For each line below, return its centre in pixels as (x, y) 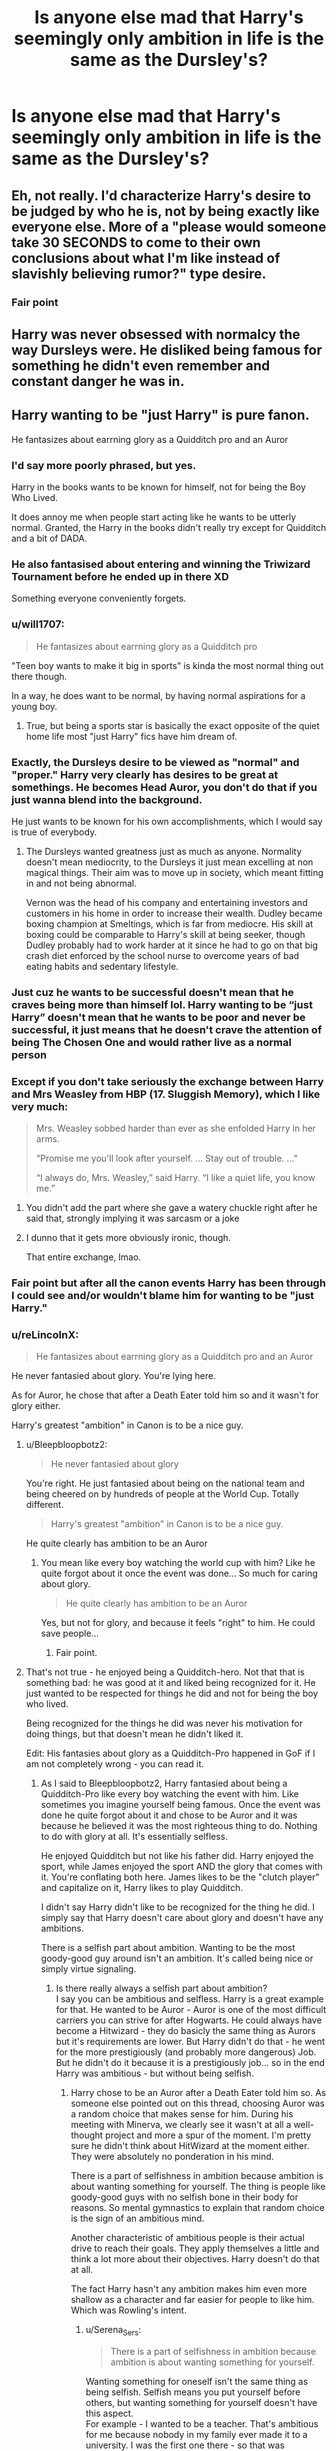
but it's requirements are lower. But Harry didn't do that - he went (190, 2042)
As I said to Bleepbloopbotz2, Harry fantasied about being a (164, 1783)
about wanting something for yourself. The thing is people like (198, 2187)
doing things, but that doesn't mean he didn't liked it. (134, 1734)
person (29, 1054)
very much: (40, 1106)
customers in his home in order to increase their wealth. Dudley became (174, 913)
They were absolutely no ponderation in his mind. (172, 2157)
